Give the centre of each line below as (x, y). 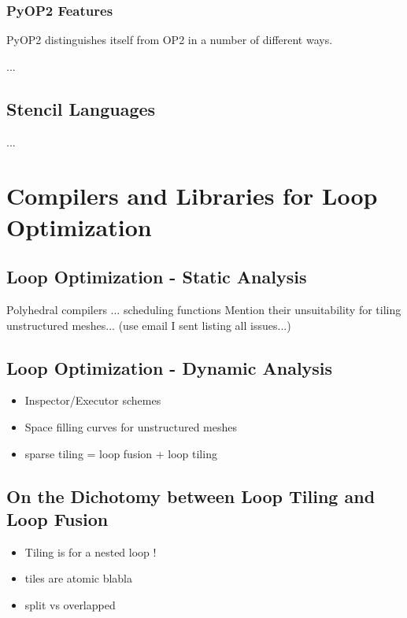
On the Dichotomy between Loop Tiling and (191, 496)
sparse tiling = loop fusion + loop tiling (121, 453)
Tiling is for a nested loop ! (91, 551)
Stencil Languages (81, 108)
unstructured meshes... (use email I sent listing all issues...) (149, 325)
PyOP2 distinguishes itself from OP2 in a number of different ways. (170, 40)
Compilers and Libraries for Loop (192, 196)
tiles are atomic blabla (79, 578)
